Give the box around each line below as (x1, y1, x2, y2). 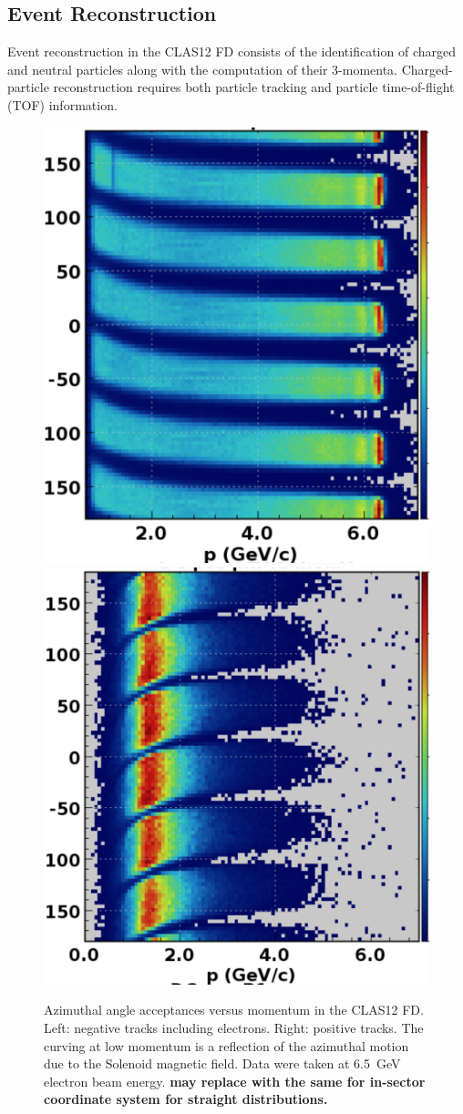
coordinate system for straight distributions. (44, 1089, 328, 1109)
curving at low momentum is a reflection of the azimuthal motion (44, 1036, 409, 1055)
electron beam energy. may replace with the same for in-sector (44, 1071, 426, 1090)
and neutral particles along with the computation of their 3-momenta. (7, 59, 397, 78)
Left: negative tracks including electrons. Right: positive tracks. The (44, 1018, 424, 1037)
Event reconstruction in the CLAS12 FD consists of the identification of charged (7, 42, 456, 61)
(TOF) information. (7, 95, 118, 114)
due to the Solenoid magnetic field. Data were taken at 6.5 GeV (44, 1054, 401, 1073)
